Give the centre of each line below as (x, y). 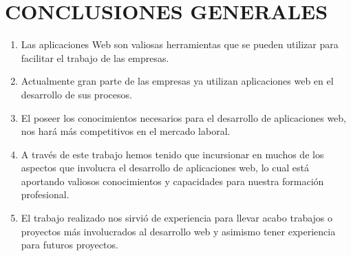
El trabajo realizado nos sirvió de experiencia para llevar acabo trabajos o (177, 218)
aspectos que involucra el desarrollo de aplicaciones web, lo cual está (165, 168)
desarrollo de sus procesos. (76, 94)
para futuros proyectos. (70, 245)
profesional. (45, 194)
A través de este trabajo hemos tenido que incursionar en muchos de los (172, 154)
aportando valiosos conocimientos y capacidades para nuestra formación (172, 181)
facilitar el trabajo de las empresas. (95, 57)
